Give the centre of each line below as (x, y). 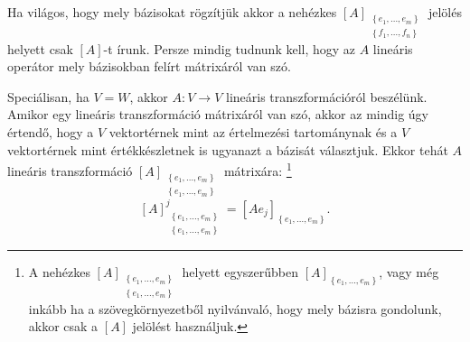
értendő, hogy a (51, 132)
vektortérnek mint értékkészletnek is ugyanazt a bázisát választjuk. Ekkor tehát (228, 149)
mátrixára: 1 (258, 169)
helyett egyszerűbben (240, 272)
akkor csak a (63, 326)
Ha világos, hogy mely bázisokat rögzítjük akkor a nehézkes (172, 12)
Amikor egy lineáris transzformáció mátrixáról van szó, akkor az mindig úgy (218, 114)
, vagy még (409, 272)
